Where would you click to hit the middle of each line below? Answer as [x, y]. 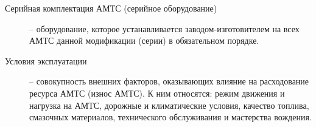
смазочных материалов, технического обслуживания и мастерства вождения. [170, 117]
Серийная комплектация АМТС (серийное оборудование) [111, 8]
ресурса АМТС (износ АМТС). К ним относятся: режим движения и [157, 93]
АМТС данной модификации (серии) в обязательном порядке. [144, 40]
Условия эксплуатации [46, 60]
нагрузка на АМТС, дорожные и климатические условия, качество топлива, [169, 105]
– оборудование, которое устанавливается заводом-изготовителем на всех [164, 28]
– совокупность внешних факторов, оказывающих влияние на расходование [169, 81]
